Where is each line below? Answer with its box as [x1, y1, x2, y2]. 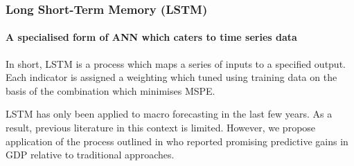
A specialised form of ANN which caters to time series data [6, 30, 297, 44]
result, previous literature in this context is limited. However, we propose [6, 120, 316, 135]
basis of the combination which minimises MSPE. [6, 83, 215, 98]
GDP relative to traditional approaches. [6, 147, 175, 162]
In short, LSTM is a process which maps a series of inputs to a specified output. [6, 56, 346, 71]
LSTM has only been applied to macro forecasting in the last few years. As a [6, 107, 333, 121]
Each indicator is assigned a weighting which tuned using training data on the [6, 70, 337, 84]
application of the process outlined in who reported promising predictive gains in [6, 133, 348, 148]
